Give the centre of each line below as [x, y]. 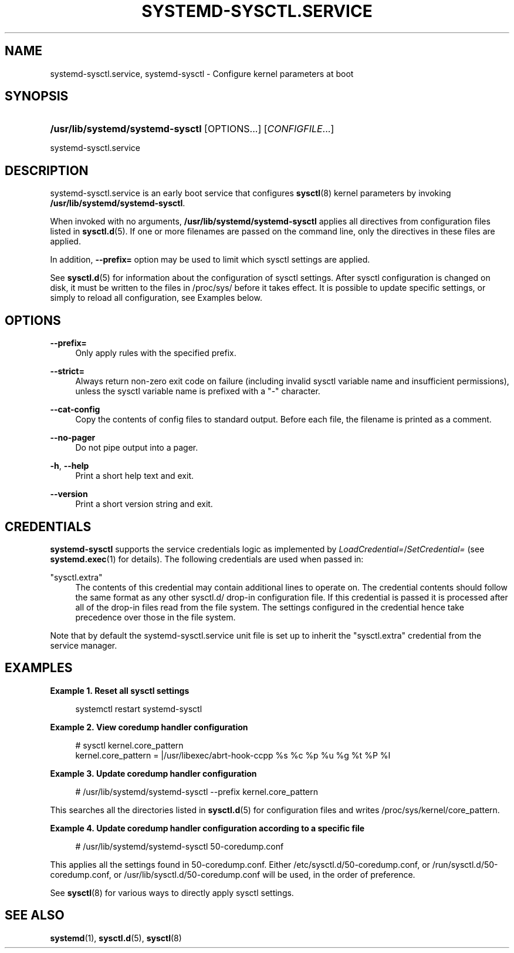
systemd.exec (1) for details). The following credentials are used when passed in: [207, 559]
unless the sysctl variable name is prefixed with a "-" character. [198, 391]
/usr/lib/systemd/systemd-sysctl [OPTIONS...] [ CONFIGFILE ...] [192, 129]
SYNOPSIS [37, 96]
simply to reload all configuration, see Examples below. [156, 298]
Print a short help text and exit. [134, 476]
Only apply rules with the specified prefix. [156, 353]
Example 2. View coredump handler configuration [149, 727]
